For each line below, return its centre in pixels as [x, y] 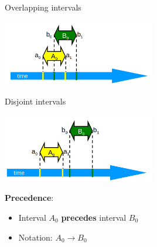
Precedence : [29, 198]
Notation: [35, 237]
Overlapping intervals [43, 7]
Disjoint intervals [35, 101]
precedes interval [94, 217]
